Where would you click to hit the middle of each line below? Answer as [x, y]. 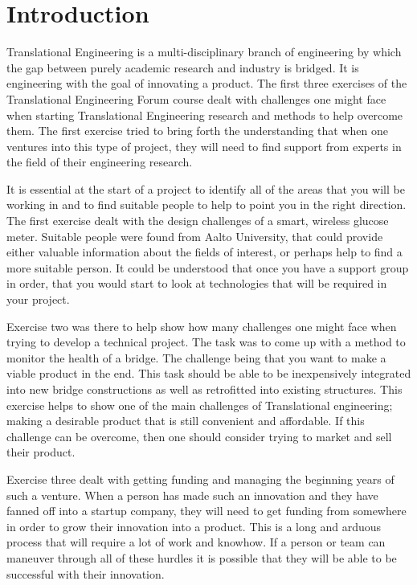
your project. [38, 299]
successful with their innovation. [86, 573]
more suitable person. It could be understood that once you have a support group [208, 267]
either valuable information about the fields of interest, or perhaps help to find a [204, 252]
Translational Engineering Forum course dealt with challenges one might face [196, 98]
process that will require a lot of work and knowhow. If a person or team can [196, 542]
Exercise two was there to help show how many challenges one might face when [202, 326]
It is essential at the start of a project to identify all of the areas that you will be [206, 188]
